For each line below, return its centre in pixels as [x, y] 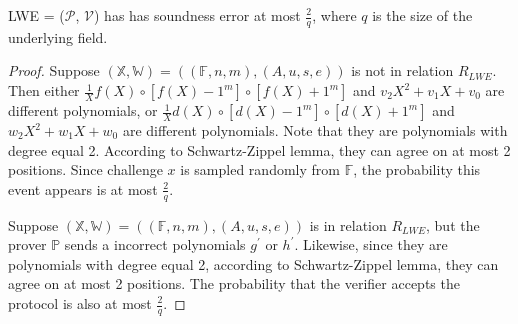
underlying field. [58, 36]
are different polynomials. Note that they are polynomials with [315, 130]
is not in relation [402, 70]
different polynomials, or [83, 110]
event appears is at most [83, 188]
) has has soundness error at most [197, 15]
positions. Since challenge [85, 169]
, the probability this [417, 169]
